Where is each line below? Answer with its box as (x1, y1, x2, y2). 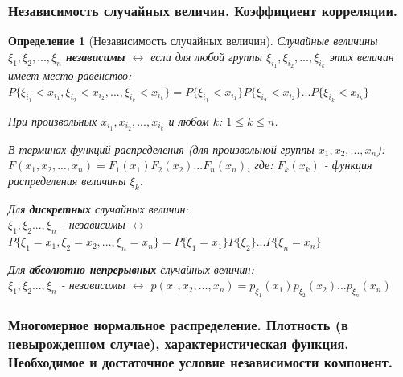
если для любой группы (150, 48, 262, 64)
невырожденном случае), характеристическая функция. (8, 333, 349, 354)
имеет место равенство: (8, 67, 132, 84)
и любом (168, 112, 209, 129)
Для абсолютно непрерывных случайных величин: (8, 260, 254, 277)
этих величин (329, 48, 394, 64)
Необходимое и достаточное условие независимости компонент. (8, 351, 393, 371)
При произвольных (8, 112, 97, 129)
